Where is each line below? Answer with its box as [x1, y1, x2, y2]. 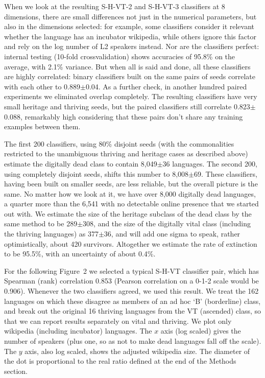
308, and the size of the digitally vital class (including [83, 218, 251, 229]
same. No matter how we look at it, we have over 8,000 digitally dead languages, [4, 188, 256, 199]
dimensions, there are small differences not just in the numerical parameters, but [4, 11, 257, 21]
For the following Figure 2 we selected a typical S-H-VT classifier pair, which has [4, 265, 259, 276]
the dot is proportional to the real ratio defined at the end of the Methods [4, 356, 236, 366]
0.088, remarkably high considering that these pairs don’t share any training [4, 111, 243, 122]
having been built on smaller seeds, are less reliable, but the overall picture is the [4, 178, 258, 189]
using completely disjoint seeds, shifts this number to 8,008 [4, 168, 189, 179]
